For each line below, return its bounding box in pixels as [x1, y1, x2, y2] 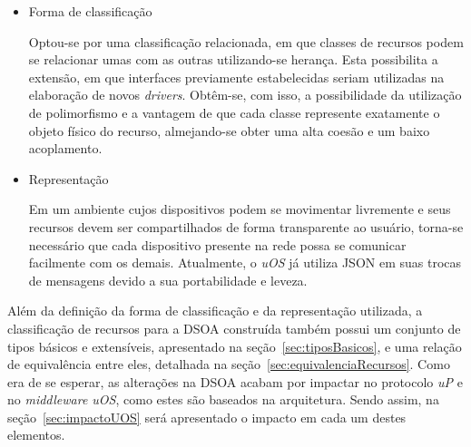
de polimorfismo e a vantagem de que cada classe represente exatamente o [28, 102, 440, 121]
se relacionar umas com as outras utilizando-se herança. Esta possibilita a [28, 50, 438, 69]
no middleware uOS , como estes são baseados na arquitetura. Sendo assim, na [7, 390, 439, 409]
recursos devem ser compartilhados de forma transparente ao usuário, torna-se [28, 217, 464, 236]
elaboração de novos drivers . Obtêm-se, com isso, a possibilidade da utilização [28, 85, 462, 104]
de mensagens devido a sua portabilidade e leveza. [28, 270, 308, 289]
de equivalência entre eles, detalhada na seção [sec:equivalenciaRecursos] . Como [7, 355, 450, 374]
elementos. [7, 425, 65, 444]
